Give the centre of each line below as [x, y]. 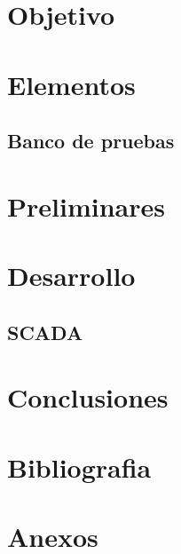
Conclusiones [88, 397]
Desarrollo [71, 276]
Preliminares [86, 206]
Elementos [71, 84]
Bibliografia [79, 467]
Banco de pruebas [91, 141]
